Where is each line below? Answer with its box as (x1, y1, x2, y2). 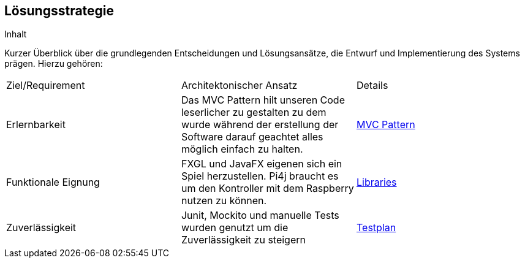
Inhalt (4, 29, 27, 40)
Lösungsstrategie (4, 3, 115, 18)
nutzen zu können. (181, 194, 267, 207)
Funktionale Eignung (6, 176, 100, 189)
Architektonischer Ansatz (181, 79, 298, 92)
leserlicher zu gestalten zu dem (181, 106, 327, 119)
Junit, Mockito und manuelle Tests (181, 209, 339, 222)
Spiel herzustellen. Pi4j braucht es (181, 170, 339, 183)
